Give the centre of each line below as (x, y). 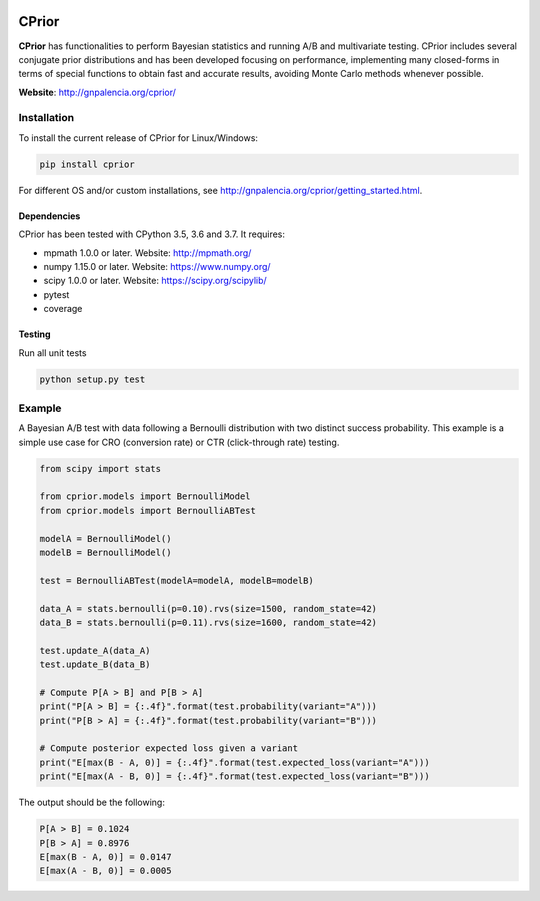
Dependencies (49, 216)
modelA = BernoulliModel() (105, 538)
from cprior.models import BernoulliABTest (148, 510)
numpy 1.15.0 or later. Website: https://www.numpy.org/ (157, 266)
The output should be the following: (91, 802)
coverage (63, 309)
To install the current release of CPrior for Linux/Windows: (138, 137)
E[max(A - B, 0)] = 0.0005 (105, 871)
